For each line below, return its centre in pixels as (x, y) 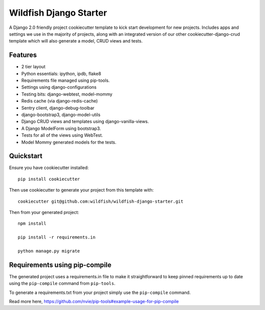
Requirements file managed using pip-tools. (66, 80)
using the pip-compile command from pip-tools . (62, 284)
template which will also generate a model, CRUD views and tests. (76, 41)
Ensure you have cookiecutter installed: (49, 168)
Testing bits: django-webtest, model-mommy (67, 94)
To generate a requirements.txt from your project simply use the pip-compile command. (100, 292)
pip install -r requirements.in (57, 237)
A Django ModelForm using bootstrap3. (61, 128)
